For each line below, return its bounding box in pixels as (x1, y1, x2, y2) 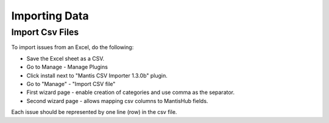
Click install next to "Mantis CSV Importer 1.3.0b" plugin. (26, 71, 168, 79)
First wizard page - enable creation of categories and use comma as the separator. (26, 88, 235, 96)
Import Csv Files (11, 27, 79, 38)
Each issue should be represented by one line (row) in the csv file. (11, 108, 177, 116)
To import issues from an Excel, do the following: (11, 44, 134, 51)
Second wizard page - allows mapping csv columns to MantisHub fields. (26, 97, 208, 104)
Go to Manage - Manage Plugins (26, 64, 108, 71)
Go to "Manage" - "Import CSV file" (26, 80, 116, 87)
